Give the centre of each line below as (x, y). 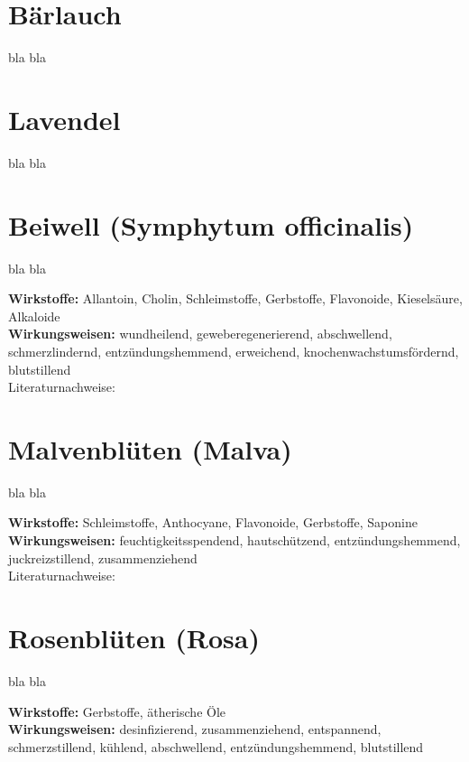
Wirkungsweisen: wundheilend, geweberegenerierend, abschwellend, (200, 334)
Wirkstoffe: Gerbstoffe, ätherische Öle (117, 711)
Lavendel (64, 119)
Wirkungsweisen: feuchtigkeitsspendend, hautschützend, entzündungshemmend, (234, 540)
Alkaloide (34, 316)
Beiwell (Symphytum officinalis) (211, 224)
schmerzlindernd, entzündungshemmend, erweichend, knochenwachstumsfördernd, (234, 351)
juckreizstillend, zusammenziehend (103, 558)
